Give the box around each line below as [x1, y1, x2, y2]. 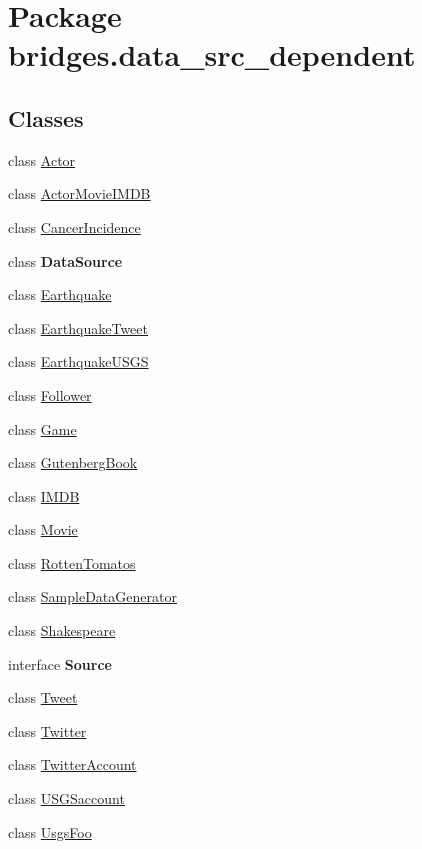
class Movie [8, 519, 78, 540]
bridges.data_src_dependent [8, 34, 416, 75]
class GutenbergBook [8, 452, 138, 473]
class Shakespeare [8, 620, 116, 641]
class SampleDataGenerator [8, 586, 177, 607]
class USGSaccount [8, 788, 125, 809]
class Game [8, 418, 77, 439]
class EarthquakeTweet [8, 317, 148, 338]
